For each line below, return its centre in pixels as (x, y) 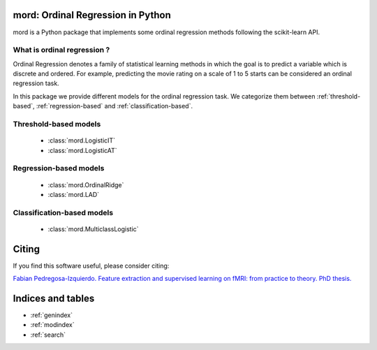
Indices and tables (54, 298)
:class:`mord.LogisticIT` (81, 140)
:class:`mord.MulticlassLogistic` (93, 229)
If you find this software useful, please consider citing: (91, 265)
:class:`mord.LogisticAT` (83, 150)
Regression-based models (59, 168)
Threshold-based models (57, 124)
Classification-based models (63, 212)
